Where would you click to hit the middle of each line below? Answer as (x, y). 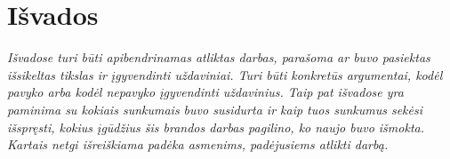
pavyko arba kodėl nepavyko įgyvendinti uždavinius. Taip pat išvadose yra (205, 92)
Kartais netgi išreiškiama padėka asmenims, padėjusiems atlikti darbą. (198, 144)
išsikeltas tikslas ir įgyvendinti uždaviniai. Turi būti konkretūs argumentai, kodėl (225, 74)
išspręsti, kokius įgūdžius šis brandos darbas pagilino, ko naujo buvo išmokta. (216, 127)
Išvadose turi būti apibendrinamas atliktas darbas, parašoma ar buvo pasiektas (219, 57)
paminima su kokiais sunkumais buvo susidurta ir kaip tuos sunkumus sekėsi (215, 109)
